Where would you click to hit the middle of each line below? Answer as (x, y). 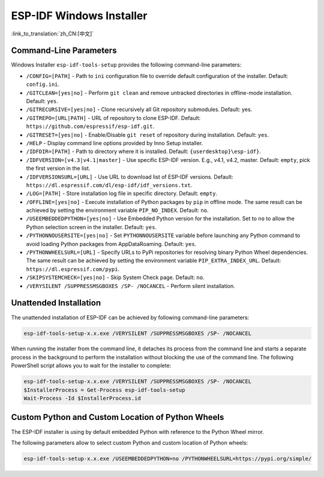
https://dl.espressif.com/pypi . (73, 269)
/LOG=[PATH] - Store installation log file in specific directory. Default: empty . (122, 193)
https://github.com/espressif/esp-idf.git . (90, 127)
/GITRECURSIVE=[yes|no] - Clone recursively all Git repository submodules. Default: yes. (139, 109)
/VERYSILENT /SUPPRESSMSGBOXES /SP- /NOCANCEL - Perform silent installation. (130, 286)
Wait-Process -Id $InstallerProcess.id (82, 398)
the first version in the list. (58, 169)
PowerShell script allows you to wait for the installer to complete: (91, 365)
